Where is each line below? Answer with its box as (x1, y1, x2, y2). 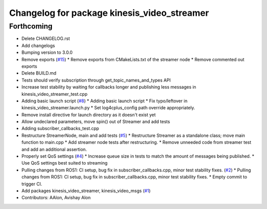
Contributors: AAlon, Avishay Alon (21, 195, 91, 201)
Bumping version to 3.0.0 (21, 49, 73, 55)
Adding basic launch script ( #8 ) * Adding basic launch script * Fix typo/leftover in (21, 98, 188, 104)
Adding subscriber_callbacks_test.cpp (21, 125, 99, 131)
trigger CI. (21, 181, 42, 187)
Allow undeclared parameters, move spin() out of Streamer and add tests (21, 119, 170, 125)
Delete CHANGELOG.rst (21, 36, 70, 42)
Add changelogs (21, 42, 55, 48)
